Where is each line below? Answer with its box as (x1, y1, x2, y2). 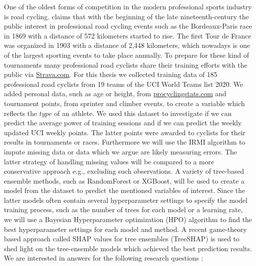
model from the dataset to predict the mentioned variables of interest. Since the (4, 185, 245, 195)
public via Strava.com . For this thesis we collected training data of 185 (4, 69, 218, 79)
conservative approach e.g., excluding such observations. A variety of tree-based (4, 166, 244, 176)
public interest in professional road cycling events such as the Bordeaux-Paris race (4, 21, 252, 31)
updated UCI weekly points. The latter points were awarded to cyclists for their (4, 127, 246, 137)
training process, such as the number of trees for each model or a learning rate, (4, 204, 243, 215)
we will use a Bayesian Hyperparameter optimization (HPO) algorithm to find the (4, 214, 252, 225)
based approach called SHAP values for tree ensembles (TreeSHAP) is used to (4, 233, 240, 244)
